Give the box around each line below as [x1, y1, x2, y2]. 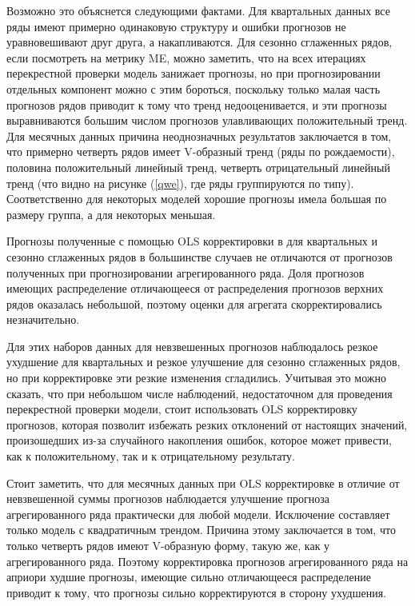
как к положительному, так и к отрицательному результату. [6, 448, 295, 464]
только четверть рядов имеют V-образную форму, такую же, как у [6, 537, 330, 553]
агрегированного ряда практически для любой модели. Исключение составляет [6, 505, 390, 522]
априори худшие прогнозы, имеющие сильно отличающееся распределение [6, 568, 371, 585]
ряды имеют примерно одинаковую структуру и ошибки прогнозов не [6, 18, 346, 34]
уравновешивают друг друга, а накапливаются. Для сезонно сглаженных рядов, [6, 34, 393, 50]
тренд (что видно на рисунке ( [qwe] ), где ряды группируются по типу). [6, 174, 354, 191]
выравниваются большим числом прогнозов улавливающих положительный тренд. [6, 112, 408, 129]
